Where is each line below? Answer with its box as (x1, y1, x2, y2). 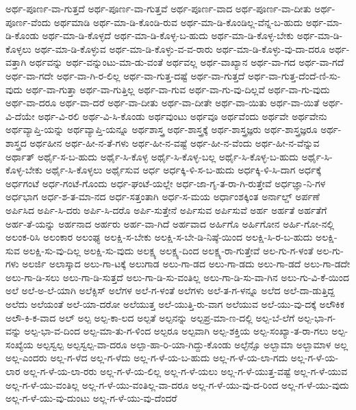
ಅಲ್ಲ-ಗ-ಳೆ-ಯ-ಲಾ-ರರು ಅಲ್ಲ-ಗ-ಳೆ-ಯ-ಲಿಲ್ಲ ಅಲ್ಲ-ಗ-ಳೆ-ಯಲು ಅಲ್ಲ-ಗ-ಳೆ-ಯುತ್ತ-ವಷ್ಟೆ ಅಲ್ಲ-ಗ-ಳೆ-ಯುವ (23, 364, 348, 378)
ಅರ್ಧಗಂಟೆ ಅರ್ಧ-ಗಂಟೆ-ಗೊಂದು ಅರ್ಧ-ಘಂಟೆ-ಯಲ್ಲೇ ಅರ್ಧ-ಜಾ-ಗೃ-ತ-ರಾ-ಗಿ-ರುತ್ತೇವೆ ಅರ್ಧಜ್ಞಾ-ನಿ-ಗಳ (5, 176, 326, 190)
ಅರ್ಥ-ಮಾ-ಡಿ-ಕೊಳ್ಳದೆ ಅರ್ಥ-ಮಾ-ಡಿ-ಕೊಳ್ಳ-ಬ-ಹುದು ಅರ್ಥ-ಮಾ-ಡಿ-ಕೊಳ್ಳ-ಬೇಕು (42, 28, 294, 43)
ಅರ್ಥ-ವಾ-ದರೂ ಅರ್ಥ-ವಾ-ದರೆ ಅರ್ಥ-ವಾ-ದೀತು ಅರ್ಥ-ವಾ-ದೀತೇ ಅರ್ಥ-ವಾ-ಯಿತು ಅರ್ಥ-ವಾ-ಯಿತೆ (5, 95, 320, 110)
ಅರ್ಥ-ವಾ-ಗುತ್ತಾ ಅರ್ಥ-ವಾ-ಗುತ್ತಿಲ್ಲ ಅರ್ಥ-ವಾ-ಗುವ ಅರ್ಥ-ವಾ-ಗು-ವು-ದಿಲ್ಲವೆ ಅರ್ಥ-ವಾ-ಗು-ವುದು (25, 82, 330, 96)
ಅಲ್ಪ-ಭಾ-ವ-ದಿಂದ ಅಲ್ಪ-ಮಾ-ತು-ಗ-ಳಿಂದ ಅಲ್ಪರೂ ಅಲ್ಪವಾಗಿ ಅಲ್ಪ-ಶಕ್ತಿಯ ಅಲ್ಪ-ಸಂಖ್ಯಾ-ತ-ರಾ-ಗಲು (24, 324, 329, 338)
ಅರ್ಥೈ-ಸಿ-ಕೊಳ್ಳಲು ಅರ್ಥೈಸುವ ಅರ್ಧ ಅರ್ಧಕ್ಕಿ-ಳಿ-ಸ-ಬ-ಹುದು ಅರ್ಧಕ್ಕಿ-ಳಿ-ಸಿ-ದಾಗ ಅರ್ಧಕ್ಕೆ (45, 162, 322, 177)
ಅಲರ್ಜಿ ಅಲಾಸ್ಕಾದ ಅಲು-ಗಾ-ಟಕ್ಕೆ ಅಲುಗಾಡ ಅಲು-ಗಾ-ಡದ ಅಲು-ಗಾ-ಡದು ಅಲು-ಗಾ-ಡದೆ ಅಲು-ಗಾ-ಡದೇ (22, 256, 351, 271)
